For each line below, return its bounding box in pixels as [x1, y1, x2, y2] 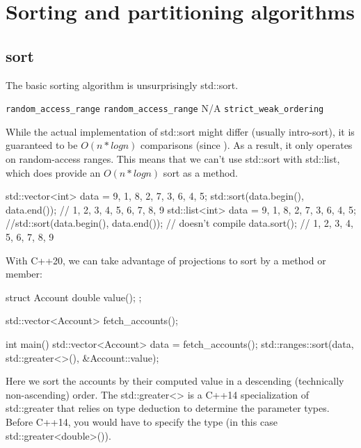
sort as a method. [163, 165, 238, 179]
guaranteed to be [6, 138, 78, 152]
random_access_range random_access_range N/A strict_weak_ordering [6, 101, 324, 115]
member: [6, 266, 42, 281]
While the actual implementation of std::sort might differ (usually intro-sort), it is [6, 124, 355, 138]
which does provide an [6, 165, 101, 179]
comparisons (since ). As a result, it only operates [141, 138, 353, 152]
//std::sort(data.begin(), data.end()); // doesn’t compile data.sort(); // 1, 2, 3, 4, [6, 216, 353, 230]
